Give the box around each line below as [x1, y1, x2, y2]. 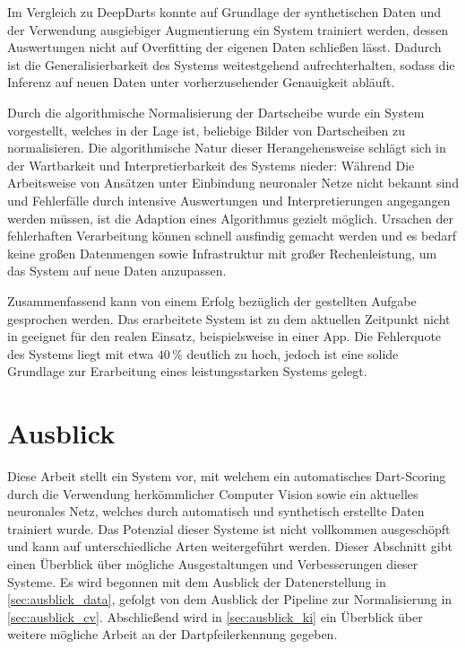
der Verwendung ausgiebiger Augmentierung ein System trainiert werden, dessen [7, 20, 449, 39]
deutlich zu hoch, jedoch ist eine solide [186, 344, 399, 363]
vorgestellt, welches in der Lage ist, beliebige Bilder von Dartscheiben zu [7, 120, 405, 139]
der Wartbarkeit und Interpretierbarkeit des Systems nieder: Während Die [7, 155, 415, 174]
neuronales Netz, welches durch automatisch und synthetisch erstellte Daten [7, 502, 425, 521]
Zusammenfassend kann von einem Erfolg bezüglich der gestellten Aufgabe [7, 291, 417, 310]
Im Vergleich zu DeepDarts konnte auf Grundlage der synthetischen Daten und [7, 3, 442, 21]
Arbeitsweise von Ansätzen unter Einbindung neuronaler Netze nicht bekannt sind [7, 173, 459, 192]
